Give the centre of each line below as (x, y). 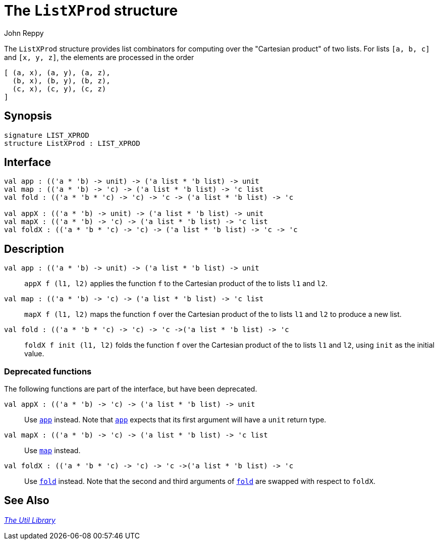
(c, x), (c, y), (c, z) (59, 89)
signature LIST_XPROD (47, 135)
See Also (27, 501)
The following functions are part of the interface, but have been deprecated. (131, 389)
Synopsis (28, 116)
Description (34, 249)
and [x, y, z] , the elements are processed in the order (99, 57)
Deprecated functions (48, 371)
